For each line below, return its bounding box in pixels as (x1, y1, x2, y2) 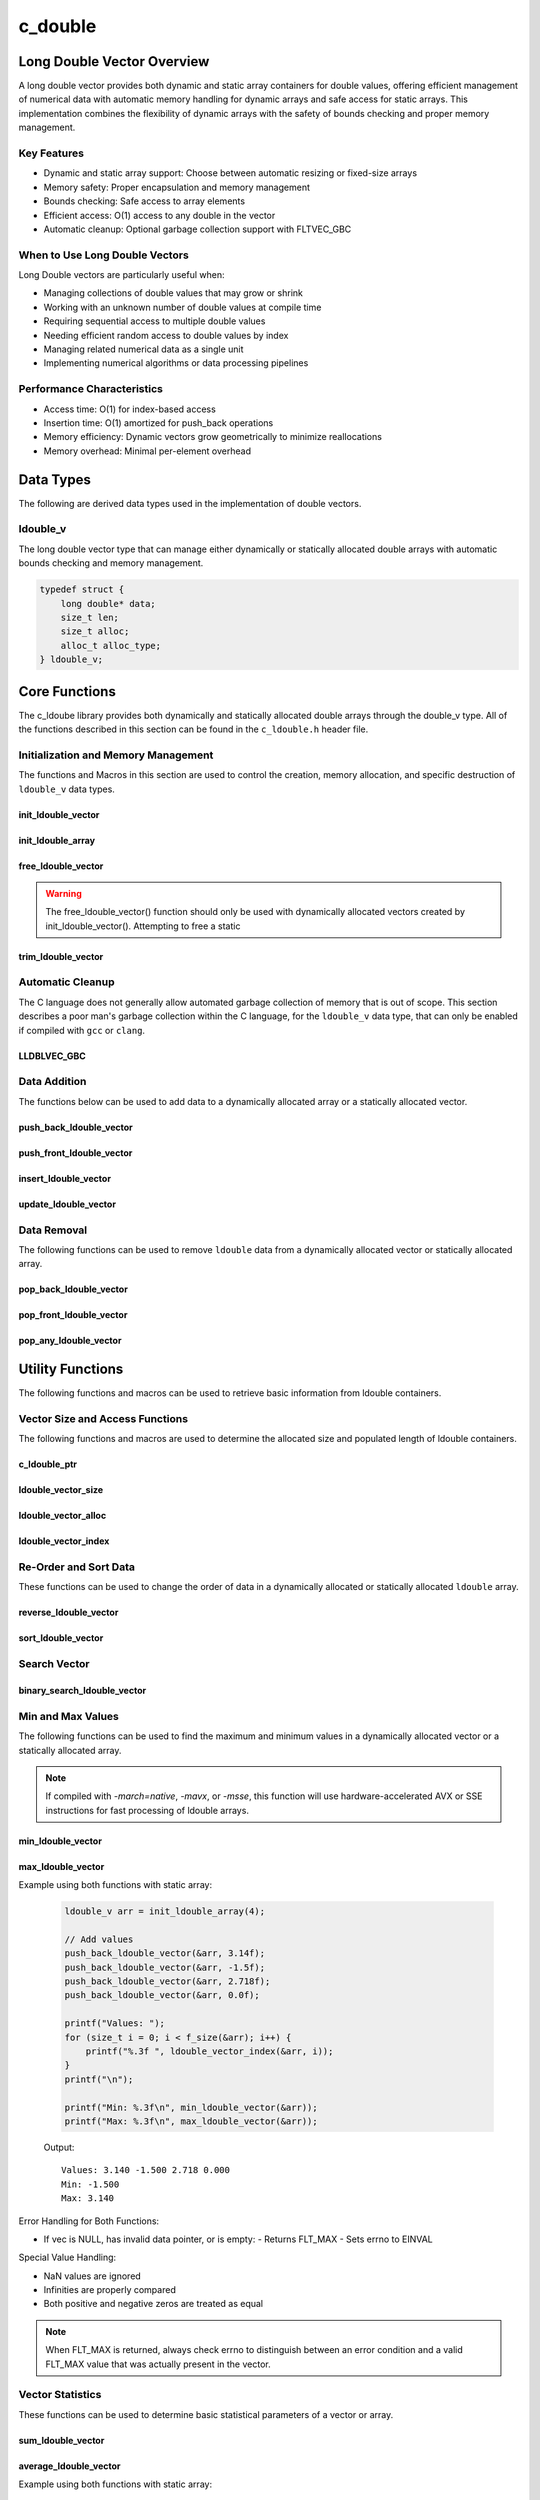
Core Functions (18, 683, 117, 700)
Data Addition (18, 1075, 87, 1089)
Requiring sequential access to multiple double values (43, 315, 266, 327)
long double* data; (60, 598, 157, 609)
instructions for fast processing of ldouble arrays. (45, 1804, 250, 1816)
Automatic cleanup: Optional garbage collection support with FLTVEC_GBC (43, 223, 352, 235)
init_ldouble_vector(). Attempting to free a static (45, 920, 241, 932)
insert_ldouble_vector (18, 1172, 112, 1184)
